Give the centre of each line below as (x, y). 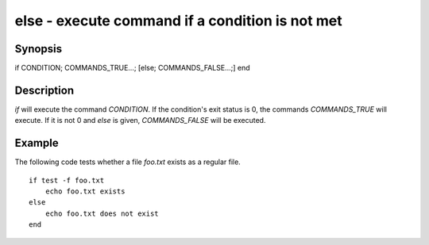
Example (37, 143)
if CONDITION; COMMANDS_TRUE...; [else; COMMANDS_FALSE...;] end (132, 68)
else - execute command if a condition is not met (178, 21)
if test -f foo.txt (67, 180)
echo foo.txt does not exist (102, 213)
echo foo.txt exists (85, 191)
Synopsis (39, 49)
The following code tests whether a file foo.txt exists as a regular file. (128, 162)
